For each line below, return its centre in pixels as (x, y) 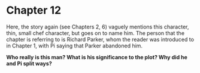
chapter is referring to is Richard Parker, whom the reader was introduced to (100, 39)
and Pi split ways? (29, 64)
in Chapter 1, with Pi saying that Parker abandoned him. (74, 46)
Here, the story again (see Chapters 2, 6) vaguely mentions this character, (98, 27)
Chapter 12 (34, 10)
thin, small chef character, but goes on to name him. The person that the (95, 33)
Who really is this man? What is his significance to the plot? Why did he (97, 57)
